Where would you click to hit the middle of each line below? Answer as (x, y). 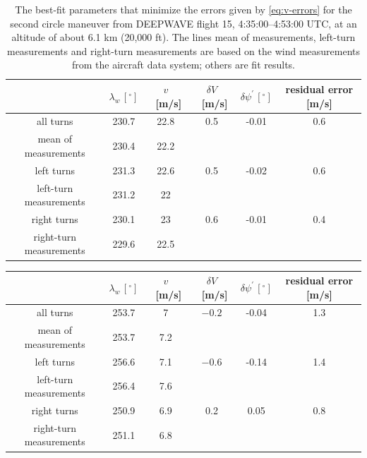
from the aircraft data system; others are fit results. (183, 65)
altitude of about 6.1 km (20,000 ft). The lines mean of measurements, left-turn (183, 37)
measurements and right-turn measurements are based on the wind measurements (183, 50)
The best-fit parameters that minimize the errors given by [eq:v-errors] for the (183, 9)
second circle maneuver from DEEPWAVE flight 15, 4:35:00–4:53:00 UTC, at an (183, 23)
